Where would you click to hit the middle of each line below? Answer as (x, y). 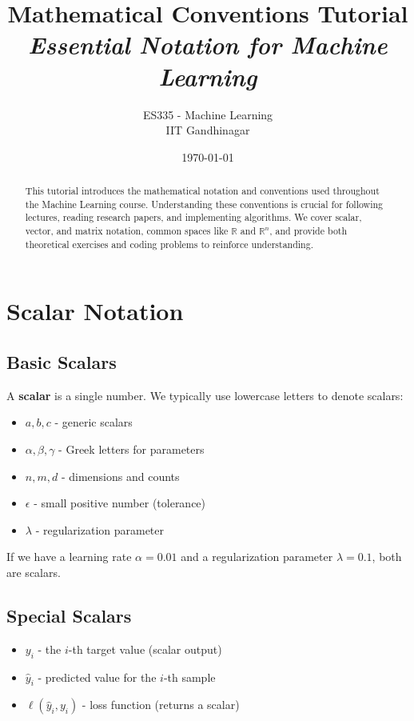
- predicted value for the (97, 677)
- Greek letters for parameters (131, 449)
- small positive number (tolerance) (120, 503)
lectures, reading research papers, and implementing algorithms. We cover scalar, (193, 217)
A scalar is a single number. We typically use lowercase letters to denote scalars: (205, 395)
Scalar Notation (95, 311)
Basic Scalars (62, 361)
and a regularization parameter (257, 557)
